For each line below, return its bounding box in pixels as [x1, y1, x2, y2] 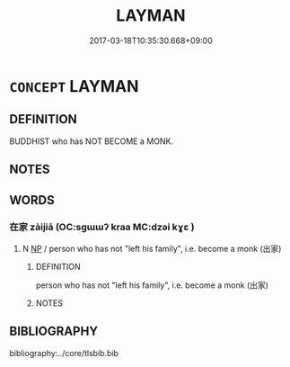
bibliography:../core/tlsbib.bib [9, 347, 119, 358]
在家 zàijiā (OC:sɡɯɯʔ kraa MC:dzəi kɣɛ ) [9, 221, 195, 234]
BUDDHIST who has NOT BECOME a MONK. [9, 136, 173, 147]
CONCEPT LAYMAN [9, 76, 139, 96]
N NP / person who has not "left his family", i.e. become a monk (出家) [22, 243, 282, 254]
